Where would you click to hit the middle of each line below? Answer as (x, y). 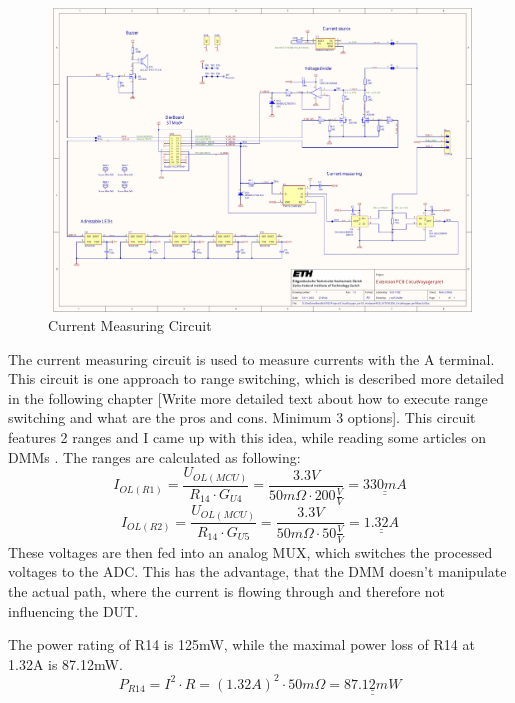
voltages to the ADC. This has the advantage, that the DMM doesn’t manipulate (257, 571)
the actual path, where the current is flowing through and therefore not (227, 590)
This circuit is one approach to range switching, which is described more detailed (256, 378)
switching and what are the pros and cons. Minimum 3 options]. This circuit (242, 417)
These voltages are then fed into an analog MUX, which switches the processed (250, 551)
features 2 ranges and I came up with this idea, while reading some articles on (247, 437)
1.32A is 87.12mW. (65, 663)
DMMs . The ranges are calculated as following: (154, 456)
